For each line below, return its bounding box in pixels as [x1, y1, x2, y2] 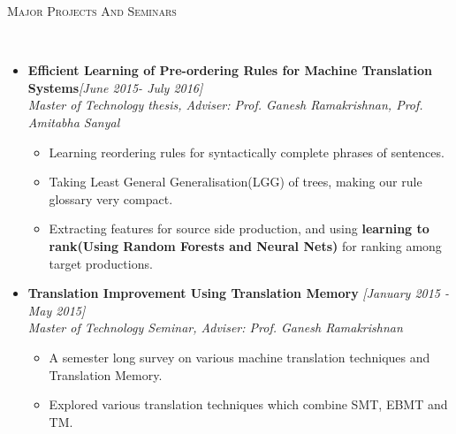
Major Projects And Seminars [7, 2, 177, 19]
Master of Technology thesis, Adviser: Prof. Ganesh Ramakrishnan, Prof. [27, 95, 423, 114]
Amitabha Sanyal [27, 112, 120, 131]
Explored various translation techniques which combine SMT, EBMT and [49, 395, 448, 414]
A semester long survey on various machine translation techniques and [49, 347, 430, 366]
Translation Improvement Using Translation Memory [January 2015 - [27, 284, 450, 302]
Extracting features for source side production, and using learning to [49, 219, 429, 238]
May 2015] [27, 301, 86, 319]
